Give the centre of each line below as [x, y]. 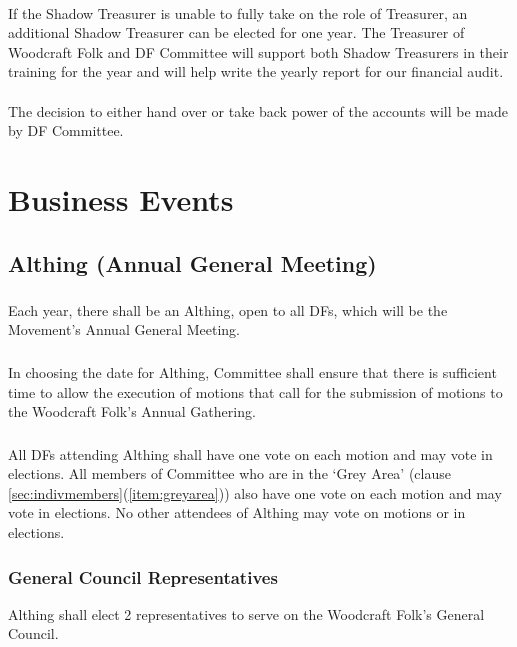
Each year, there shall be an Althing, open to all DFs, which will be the [228, 309]
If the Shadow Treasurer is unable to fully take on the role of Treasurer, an [238, 12]
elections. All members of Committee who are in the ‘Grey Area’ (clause [229, 473]
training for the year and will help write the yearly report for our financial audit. [256, 71]
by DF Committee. [66, 130]
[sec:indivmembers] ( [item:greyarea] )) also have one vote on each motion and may [255, 492]
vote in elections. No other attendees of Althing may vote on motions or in [237, 512]
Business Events [121, 198]
